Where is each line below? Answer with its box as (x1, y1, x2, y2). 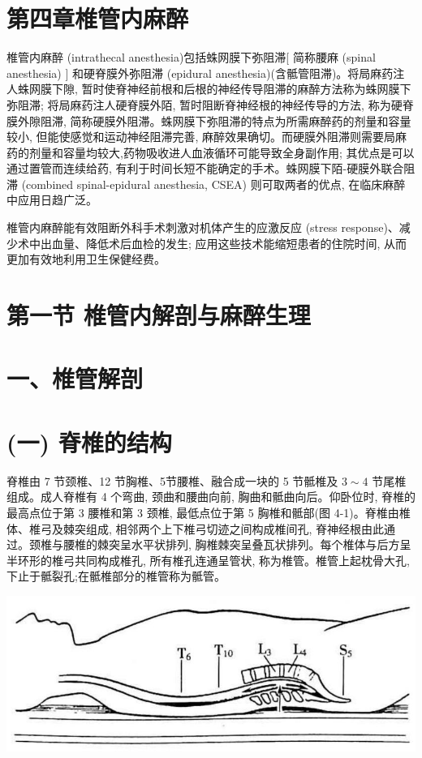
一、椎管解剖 (6, 362, 144, 395)
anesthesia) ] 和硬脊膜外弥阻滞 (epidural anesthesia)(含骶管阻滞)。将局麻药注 (6, 64, 405, 81)
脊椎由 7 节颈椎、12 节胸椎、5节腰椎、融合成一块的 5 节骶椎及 (6, 472, 338, 489)
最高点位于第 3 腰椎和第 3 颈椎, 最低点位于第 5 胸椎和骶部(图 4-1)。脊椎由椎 (6, 503, 411, 520)
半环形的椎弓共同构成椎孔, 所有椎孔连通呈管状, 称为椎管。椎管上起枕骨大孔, (6, 551, 410, 568)
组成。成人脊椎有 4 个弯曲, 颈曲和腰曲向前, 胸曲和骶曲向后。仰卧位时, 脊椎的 (6, 488, 416, 505)
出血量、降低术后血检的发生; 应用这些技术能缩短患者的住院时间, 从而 (40, 234, 407, 251)
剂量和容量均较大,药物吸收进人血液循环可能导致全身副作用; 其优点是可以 (28, 143, 415, 161)
